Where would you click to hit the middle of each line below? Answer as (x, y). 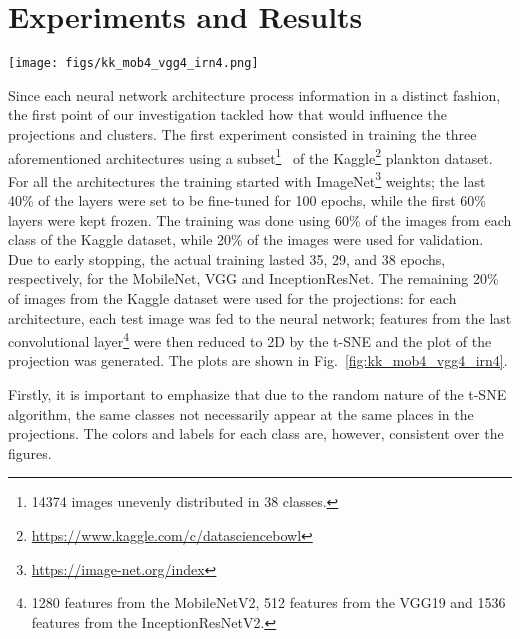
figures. (30, 452)
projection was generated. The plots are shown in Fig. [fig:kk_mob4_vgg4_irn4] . (258, 360)
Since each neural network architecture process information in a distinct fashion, (254, 94)
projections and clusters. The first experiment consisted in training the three (242, 133)
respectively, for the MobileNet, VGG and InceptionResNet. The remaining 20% (253, 278)
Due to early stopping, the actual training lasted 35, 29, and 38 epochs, (227, 258)
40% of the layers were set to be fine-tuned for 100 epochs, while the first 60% (247, 200)
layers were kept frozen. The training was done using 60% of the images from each (260, 219)
